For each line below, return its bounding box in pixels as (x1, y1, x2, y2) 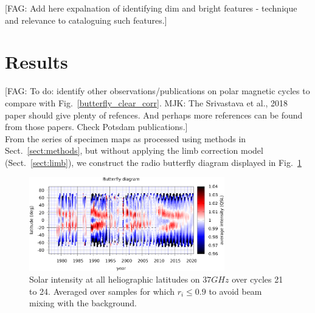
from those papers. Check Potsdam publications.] (5, 120, 188, 133)
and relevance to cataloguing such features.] (5, 13, 167, 26)
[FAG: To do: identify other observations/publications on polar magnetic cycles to (5, 84, 310, 97)
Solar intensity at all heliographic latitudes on (29, 273, 200, 286)
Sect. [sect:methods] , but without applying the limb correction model (5, 144, 263, 157)
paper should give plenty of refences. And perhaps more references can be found (5, 108, 303, 121)
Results (5, 49, 68, 74)
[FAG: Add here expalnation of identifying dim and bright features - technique (5, 2, 297, 14)
